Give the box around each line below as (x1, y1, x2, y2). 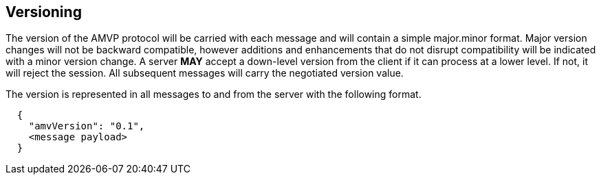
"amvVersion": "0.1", (28, 120, 145, 132)
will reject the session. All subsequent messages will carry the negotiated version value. (6, 67, 404, 79)
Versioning (6, 3, 82, 21)
